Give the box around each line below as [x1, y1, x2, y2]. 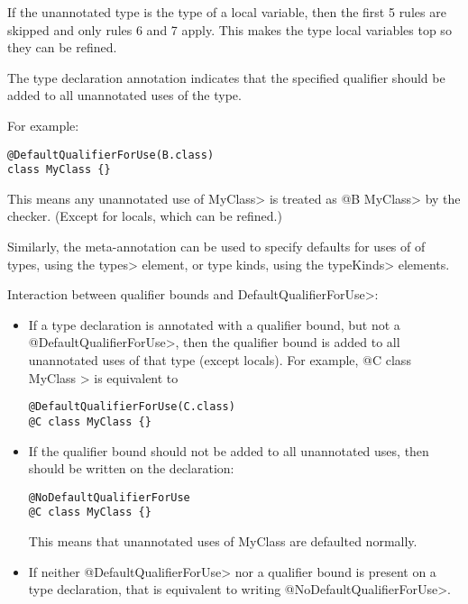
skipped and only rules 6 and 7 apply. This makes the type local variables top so [7, 20, 452, 39]
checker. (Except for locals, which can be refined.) [7, 206, 282, 225]
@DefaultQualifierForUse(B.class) [7, 148, 215, 161]
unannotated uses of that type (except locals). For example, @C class [28, 351, 411, 370]
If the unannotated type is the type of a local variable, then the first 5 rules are [7, 3, 446, 21]
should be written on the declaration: [28, 459, 234, 478]
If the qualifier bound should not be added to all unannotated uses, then [28, 441, 429, 460]
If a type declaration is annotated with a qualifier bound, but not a [28, 315, 400, 334]
